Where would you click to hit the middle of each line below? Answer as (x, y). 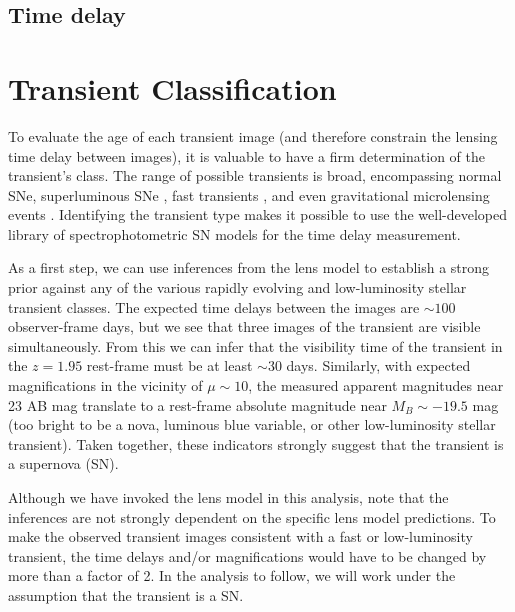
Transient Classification (172, 87)
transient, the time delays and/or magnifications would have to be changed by (247, 555)
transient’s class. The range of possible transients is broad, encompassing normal (255, 175)
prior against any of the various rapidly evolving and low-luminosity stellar (237, 287)
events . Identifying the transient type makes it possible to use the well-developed (258, 214)
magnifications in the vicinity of (105, 385)
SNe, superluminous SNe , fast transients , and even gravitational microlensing (249, 194)
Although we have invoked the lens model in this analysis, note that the (228, 497)
